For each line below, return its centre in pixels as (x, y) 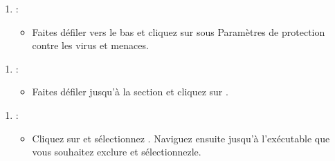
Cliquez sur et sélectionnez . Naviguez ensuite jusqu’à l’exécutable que (181, 138)
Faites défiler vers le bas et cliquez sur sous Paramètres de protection (179, 31)
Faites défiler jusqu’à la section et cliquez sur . (130, 92)
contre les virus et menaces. (90, 45)
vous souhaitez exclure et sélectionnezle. (117, 152)
